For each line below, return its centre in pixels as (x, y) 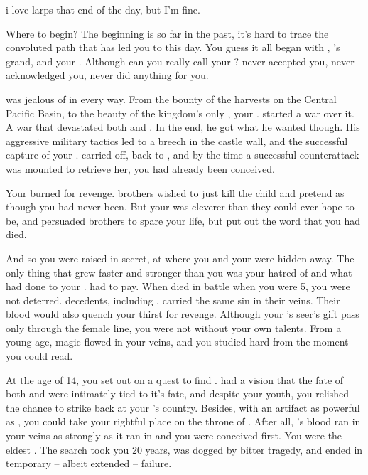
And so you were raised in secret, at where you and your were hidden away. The (180, 258)
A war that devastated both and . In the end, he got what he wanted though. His (183, 127)
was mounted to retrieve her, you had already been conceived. (140, 168)
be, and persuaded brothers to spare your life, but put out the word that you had (183, 220)
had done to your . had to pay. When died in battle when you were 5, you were (178, 286)
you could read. (39, 356)
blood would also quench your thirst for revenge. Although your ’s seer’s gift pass (183, 314)
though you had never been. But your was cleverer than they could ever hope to (180, 207)
